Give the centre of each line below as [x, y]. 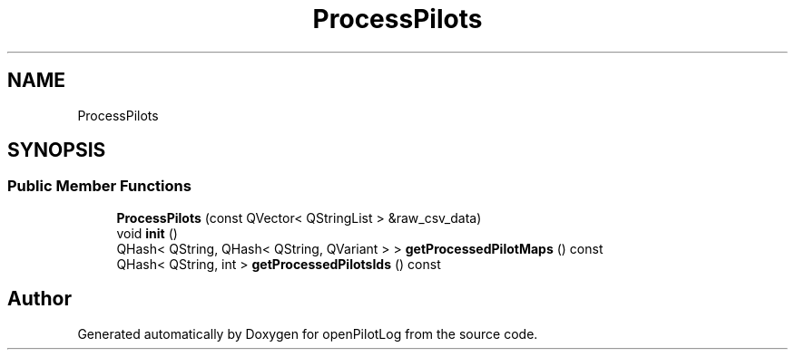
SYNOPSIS [57, 150]
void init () [147, 233]
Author [39, 299]
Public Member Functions [99, 186]
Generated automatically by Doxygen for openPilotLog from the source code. [308, 333]
